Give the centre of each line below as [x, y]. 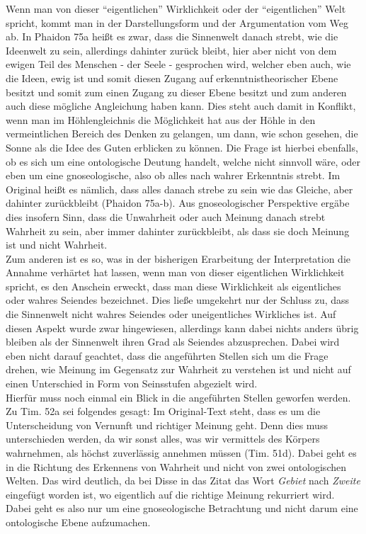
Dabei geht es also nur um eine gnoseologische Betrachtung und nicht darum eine [182, 508]
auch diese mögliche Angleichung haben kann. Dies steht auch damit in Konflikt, [181, 106]
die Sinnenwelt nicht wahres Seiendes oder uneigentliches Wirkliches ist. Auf [171, 314]
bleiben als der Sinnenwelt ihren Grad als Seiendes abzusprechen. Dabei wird [173, 342]
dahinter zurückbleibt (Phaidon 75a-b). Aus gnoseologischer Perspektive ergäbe [178, 203]
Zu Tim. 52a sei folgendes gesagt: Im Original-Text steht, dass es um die [163, 411]
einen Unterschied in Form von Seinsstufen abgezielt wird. [132, 384]
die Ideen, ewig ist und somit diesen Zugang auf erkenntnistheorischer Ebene [172, 78]
